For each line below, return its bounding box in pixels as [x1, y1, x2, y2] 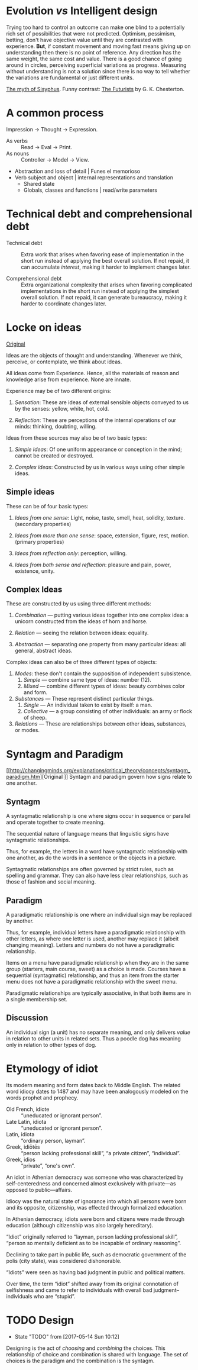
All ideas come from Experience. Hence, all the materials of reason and [6, 369, 179, 376]
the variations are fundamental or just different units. [6, 74, 134, 81]
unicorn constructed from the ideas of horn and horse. [14, 618, 148, 625]
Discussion [6, 1013, 48, 1023]
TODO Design [6, 1313, 74, 1327]
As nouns [6, 150, 30, 157]
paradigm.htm [6, 773, 40, 781]
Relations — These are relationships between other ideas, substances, [14, 720, 187, 727]
